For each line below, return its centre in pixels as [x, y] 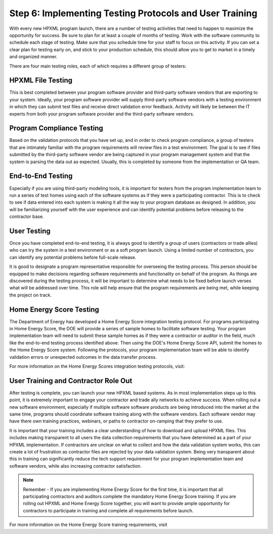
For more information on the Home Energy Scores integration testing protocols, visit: [97, 366]
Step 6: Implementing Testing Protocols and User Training [133, 13]
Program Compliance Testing [56, 128]
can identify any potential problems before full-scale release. [73, 257]
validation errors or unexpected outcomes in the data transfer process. [83, 357]
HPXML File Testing [41, 80]
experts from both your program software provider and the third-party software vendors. [102, 113]
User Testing [30, 231]
